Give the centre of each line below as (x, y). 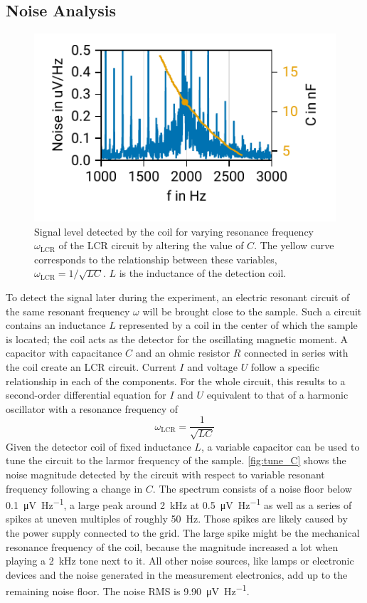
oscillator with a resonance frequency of (92, 408)
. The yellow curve (294, 245)
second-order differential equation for (86, 395)
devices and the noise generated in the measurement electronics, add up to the (177, 574)
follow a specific (285, 366)
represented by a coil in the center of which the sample (238, 325)
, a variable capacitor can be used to (280, 446)
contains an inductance (56, 325)
